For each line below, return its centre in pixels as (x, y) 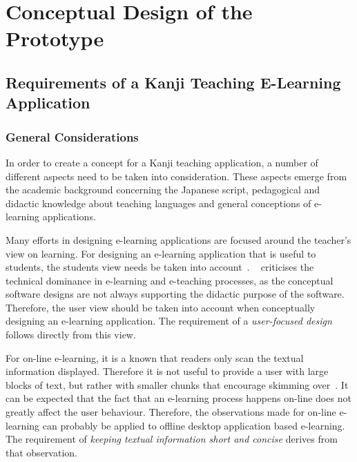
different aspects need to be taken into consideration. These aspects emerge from (176, 176)
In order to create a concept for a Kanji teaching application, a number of (162, 162)
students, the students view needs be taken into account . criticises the (160, 267)
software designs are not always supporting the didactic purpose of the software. (175, 294)
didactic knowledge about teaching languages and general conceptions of (158, 203)
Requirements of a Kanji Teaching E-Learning (173, 82)
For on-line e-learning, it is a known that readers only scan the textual (155, 357)
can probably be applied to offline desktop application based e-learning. (194, 425)
